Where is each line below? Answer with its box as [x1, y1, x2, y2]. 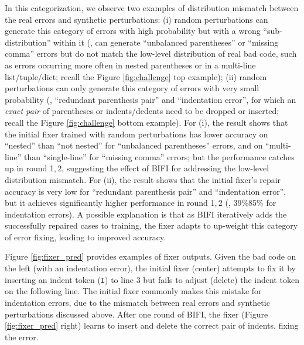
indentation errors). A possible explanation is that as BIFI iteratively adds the [5, 208, 287, 220]
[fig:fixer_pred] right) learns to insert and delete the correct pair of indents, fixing [5, 319, 299, 332]
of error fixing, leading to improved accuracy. [5, 230, 166, 243]
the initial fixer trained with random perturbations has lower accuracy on [5, 127, 268, 140]
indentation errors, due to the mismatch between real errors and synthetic [5, 296, 270, 308]
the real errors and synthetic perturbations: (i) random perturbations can [5, 13, 268, 25]
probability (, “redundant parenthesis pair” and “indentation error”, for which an [5, 93, 296, 105]
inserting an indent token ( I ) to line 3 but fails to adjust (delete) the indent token [5, 273, 299, 285]
